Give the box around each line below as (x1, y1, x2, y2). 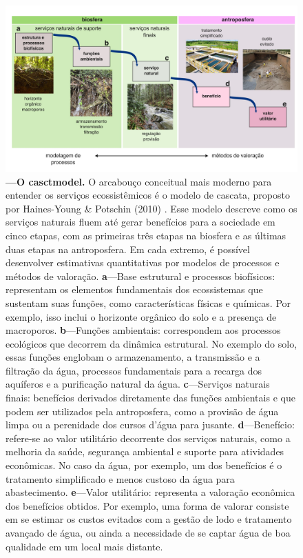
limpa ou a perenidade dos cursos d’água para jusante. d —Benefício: (6, 417, 295, 432)
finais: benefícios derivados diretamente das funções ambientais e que (6, 390, 295, 405)
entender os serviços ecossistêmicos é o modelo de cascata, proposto (6, 188, 290, 202)
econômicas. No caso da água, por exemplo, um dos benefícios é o (6, 458, 282, 472)
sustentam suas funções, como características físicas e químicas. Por (6, 295, 291, 310)
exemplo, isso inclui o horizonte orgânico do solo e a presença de (6, 309, 277, 323)
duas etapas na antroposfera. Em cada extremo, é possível (6, 241, 250, 256)
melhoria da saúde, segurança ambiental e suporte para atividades (6, 444, 284, 459)
